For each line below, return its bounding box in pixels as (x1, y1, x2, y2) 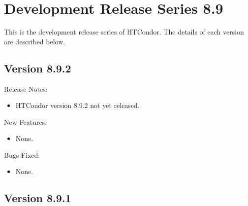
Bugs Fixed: (4, 149, 40, 160)
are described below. (4, 36, 65, 46)
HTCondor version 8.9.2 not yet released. (15, 100, 140, 110)
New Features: (4, 116, 47, 127)
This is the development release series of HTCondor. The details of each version (4, 27, 244, 37)
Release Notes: (4, 83, 48, 94)
